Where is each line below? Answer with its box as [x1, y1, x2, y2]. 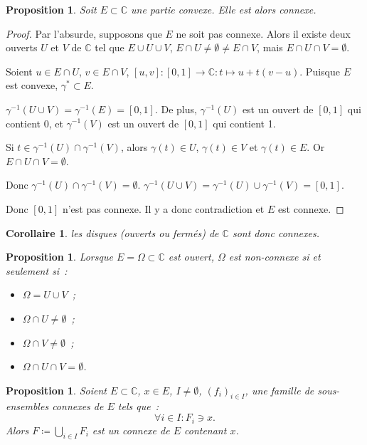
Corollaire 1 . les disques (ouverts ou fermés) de [6, 225, 219, 240]
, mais [257, 40, 283, 55]
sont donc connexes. [232, 225, 319, 240]
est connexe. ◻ [277, 201, 344, 216]
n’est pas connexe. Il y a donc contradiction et [62, 201, 265, 216]
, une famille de [245, 382, 314, 397]
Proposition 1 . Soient [6, 382, 107, 397]
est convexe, [6, 78, 58, 93]
